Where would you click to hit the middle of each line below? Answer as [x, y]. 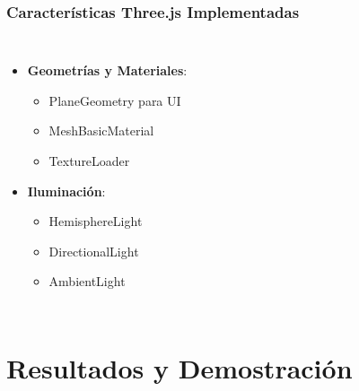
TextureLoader [89, 161]
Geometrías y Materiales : [107, 70]
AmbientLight [87, 281]
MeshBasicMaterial [101, 130]
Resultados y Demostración [179, 368]
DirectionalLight [94, 251]
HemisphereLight [96, 221]
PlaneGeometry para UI [115, 100]
